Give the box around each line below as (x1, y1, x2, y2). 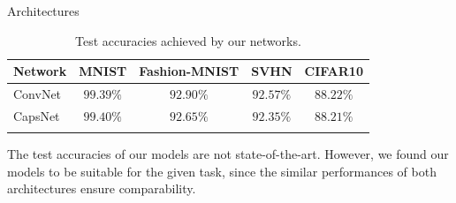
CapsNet (13, 106, 60, 124)
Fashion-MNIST (139, 62, 239, 80)
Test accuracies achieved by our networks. (75, 31, 301, 49)
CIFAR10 (304, 62, 363, 80)
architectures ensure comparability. (7, 179, 196, 198)
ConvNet (13, 85, 62, 103)
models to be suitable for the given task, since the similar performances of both (7, 162, 437, 180)
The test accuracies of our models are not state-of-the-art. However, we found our (7, 145, 449, 163)
